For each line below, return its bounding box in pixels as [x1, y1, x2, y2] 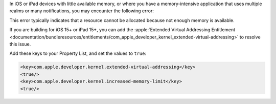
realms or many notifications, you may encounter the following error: [9, 8, 154, 14]
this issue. [9, 41, 31, 47]
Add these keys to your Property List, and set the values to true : [9, 50, 147, 56]
